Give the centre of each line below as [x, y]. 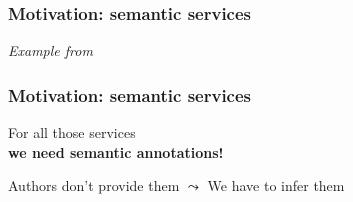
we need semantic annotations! [116, 151]
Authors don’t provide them [94, 185]
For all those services [72, 132]
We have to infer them [276, 185]
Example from [50, 50]
